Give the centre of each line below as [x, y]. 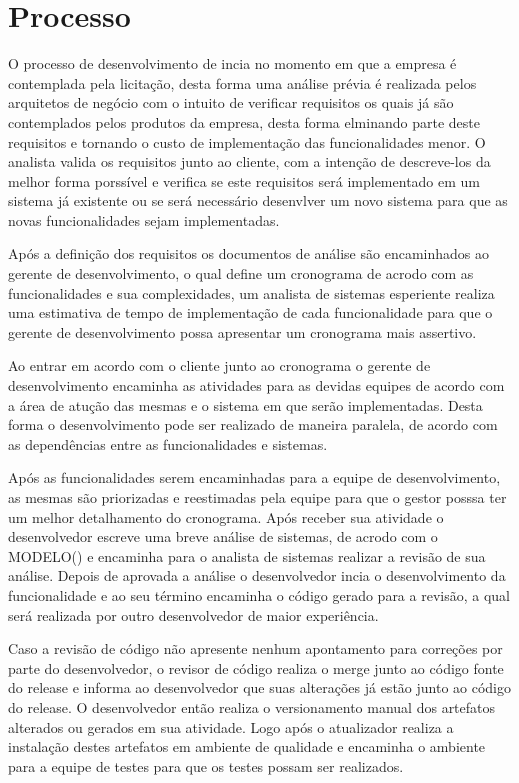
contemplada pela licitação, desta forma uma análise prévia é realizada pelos [242, 82]
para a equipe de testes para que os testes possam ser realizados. [206, 765]
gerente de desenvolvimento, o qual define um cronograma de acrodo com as [241, 273]
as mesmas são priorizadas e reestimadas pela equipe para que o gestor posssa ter [257, 497]
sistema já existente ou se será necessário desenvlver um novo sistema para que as [258, 200]
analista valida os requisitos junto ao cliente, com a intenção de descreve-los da [249, 161]
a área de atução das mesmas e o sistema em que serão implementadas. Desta [245, 404]
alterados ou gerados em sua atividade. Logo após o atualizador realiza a [231, 726]
